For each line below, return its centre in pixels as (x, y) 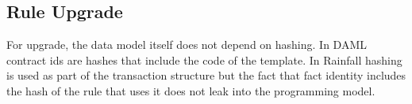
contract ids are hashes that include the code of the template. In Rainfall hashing (204, 59)
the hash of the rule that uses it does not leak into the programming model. (191, 90)
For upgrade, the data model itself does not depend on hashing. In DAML (187, 45)
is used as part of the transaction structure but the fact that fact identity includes (206, 75)
